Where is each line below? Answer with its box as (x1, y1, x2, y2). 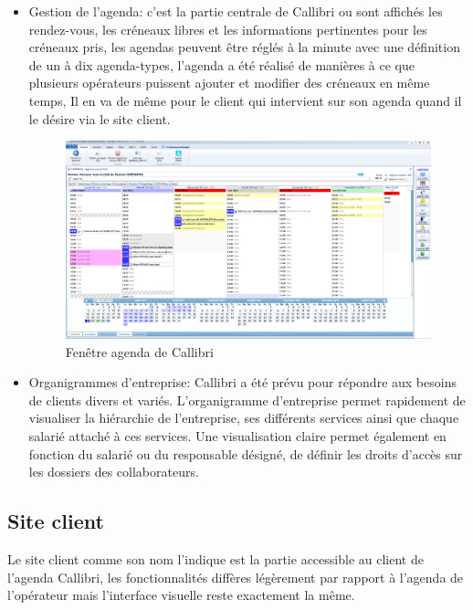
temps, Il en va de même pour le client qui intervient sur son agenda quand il (28, 90, 462, 110)
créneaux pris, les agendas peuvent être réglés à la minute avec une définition (28, 37, 460, 57)
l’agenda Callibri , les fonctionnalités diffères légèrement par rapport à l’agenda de (7, 567, 464, 586)
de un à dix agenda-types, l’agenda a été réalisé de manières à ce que (28, 55, 415, 74)
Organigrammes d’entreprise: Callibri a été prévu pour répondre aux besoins (28, 373, 457, 392)
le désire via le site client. (28, 109, 171, 128)
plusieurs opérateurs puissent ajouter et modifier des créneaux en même (28, 73, 430, 92)
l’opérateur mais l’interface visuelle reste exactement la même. (7, 585, 355, 605)
